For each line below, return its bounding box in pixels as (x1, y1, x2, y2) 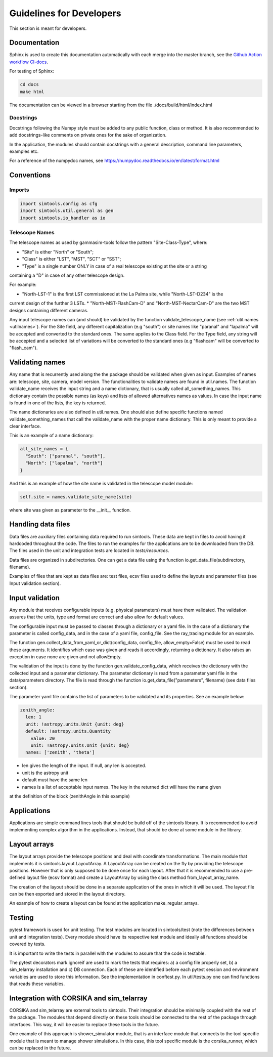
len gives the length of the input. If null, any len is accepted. (22, 763, 147, 769)
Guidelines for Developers (9, 8, 121, 19)
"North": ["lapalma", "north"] (25, 460, 103, 466)
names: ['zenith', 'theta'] (25, 749, 95, 755)
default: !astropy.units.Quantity (25, 729, 111, 734)
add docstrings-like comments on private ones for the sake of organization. (9, 132, 167, 138)
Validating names (9, 358, 66, 367)
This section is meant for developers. (9, 25, 87, 31)
